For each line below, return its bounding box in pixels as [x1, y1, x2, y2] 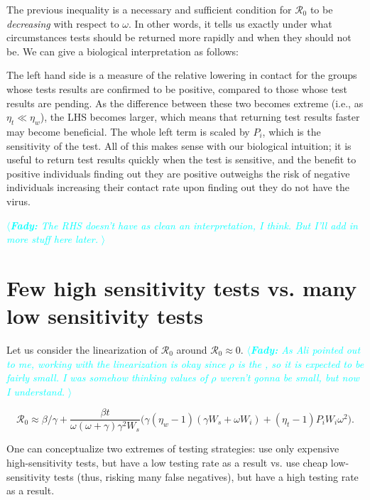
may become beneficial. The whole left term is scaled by [6, 124, 250, 138]
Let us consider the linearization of [6, 342, 158, 357]
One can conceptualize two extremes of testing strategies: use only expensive [6, 441, 339, 456]
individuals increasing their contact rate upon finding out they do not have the [6, 180, 349, 195]
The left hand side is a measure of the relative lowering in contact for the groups [6, 67, 357, 82]
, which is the [262, 124, 321, 138]
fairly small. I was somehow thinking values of [6, 370, 208, 385]
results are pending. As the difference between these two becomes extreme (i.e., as [6, 95, 364, 110]
